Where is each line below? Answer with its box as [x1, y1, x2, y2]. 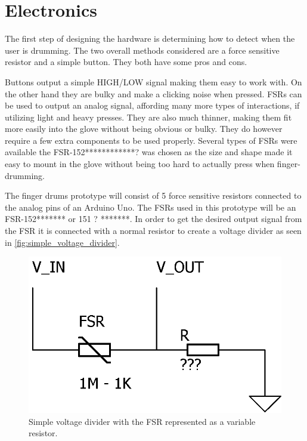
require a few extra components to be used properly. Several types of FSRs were [5, 134, 297, 146]
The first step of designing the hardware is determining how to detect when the [5, 32, 295, 45]
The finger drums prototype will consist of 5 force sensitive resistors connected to [5, 189, 302, 202]
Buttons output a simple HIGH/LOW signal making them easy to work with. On [5, 75, 302, 88]
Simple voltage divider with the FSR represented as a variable [29, 415, 256, 427]
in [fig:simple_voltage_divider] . [5, 236, 120, 248]
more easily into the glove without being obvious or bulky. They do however [5, 122, 283, 135]
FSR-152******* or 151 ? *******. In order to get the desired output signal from [5, 212, 302, 225]
